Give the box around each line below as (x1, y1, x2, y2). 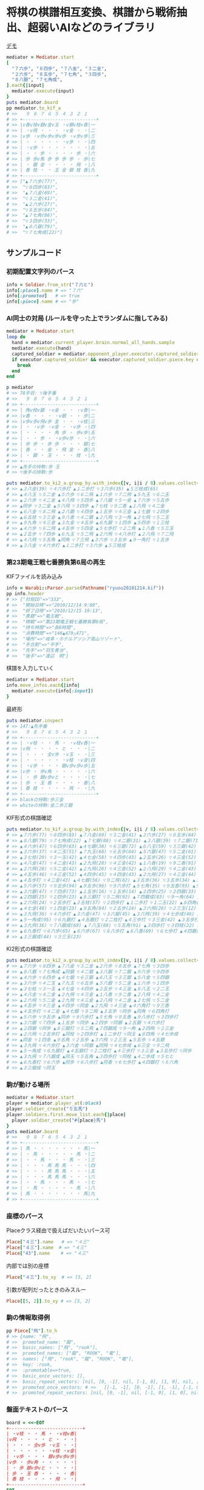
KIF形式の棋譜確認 (6, 814, 52, 821)
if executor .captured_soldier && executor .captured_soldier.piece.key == (12, 356, 202, 362)
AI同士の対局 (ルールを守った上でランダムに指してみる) (6, 314, 168, 323)
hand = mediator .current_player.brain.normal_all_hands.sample (12, 340, 175, 346)
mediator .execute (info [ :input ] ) (12, 688, 94, 694)
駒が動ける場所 (6, 1080, 50, 1089)
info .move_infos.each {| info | (6, 682, 80, 689)
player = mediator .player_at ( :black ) (6, 1100, 102, 1106)
